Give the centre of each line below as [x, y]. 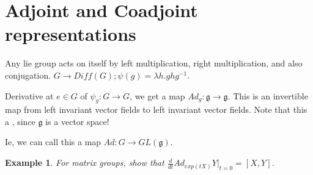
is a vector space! [77, 121]
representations [71, 34]
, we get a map [157, 95]
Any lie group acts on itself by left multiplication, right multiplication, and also [154, 63]
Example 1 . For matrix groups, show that [85, 162]
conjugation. [28, 75]
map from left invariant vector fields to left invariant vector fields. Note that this [156, 109]
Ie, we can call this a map [53, 142]
